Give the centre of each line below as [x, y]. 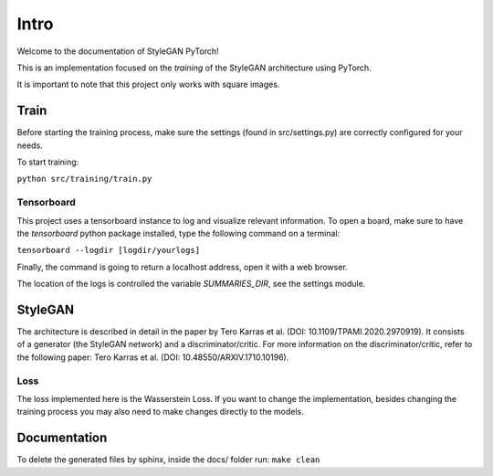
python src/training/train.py [84, 179]
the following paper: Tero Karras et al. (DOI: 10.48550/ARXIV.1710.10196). [153, 357]
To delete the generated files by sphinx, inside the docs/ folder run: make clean [168, 460]
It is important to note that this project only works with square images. [148, 85]
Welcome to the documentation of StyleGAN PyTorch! [118, 51]
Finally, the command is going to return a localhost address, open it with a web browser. [183, 267]
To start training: [48, 162]
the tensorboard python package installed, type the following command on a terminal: [178, 233]
